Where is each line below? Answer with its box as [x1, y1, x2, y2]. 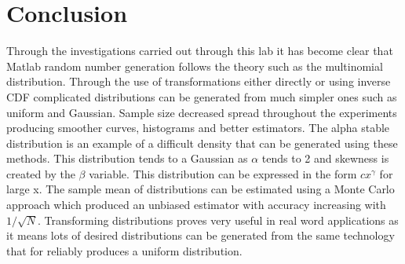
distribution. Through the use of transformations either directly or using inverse [6, 73, 391, 90]
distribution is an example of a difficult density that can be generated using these [6, 134, 398, 151]
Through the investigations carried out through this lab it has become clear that [6, 42, 393, 59]
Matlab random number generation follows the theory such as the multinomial [6, 57, 383, 74]
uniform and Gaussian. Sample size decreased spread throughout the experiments [6, 104, 397, 120]
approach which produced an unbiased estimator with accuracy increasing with [6, 196, 386, 213]
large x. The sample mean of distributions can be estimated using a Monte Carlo [6, 181, 395, 197]
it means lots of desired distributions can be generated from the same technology [6, 227, 395, 244]
